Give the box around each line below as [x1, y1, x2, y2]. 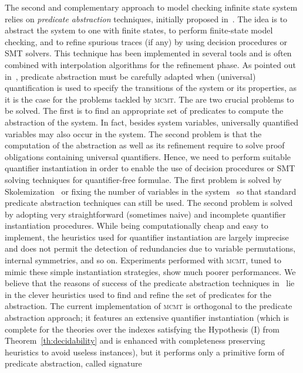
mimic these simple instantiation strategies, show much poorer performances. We [5, 265, 296, 277]
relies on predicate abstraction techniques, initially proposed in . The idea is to [5, 12, 288, 25]
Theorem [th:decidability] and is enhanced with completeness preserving [5, 334, 265, 347]
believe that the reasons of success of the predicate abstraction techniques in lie [5, 277, 295, 289]
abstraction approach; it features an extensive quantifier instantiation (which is [5, 311, 289, 324]
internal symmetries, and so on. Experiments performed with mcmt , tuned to [5, 254, 282, 266]
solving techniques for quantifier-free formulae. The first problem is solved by [5, 173, 282, 185]
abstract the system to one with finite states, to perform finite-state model [5, 24, 273, 36]
